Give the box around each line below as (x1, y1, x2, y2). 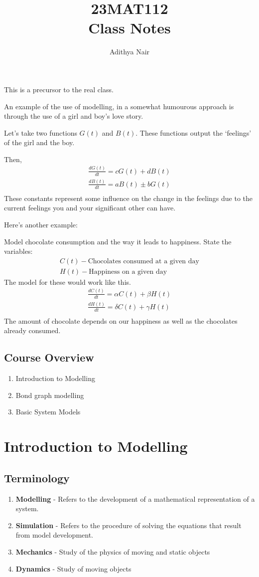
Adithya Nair (109, 46, 150, 57)
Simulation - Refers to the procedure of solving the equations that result (15, 520, 242, 530)
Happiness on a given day (89, 268, 167, 275)
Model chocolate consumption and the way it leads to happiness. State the (4, 236, 232, 246)
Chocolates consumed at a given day (88, 257, 199, 265)
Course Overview (4, 350, 94, 365)
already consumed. (4, 325, 61, 336)
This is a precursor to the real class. (4, 84, 114, 94)
